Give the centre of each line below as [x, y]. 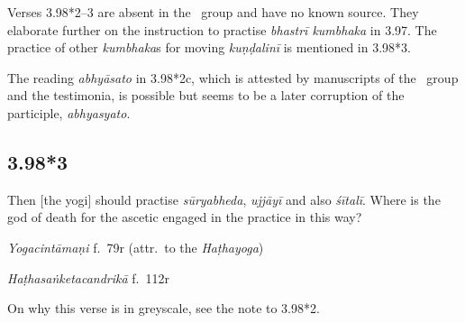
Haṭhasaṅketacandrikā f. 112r [88, 277]
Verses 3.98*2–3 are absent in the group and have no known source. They [213, 12]
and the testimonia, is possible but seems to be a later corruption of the [206, 95]
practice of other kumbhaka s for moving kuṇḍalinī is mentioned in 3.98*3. [209, 47]
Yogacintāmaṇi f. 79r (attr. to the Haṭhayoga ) [136, 247]
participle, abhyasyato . [69, 112]
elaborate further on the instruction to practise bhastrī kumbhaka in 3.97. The [222, 29]
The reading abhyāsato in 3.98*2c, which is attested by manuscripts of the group [233, 77]
